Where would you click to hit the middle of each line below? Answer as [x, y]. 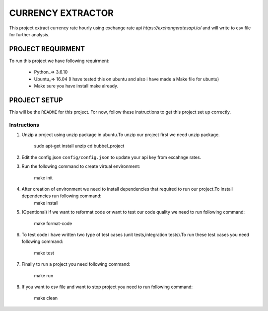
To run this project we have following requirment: [59, 61]
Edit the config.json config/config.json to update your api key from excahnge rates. [111, 157]
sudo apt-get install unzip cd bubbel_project [79, 146]
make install [46, 203]
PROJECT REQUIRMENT [47, 49]
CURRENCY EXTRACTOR [61, 13]
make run [44, 275]
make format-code [53, 223]
